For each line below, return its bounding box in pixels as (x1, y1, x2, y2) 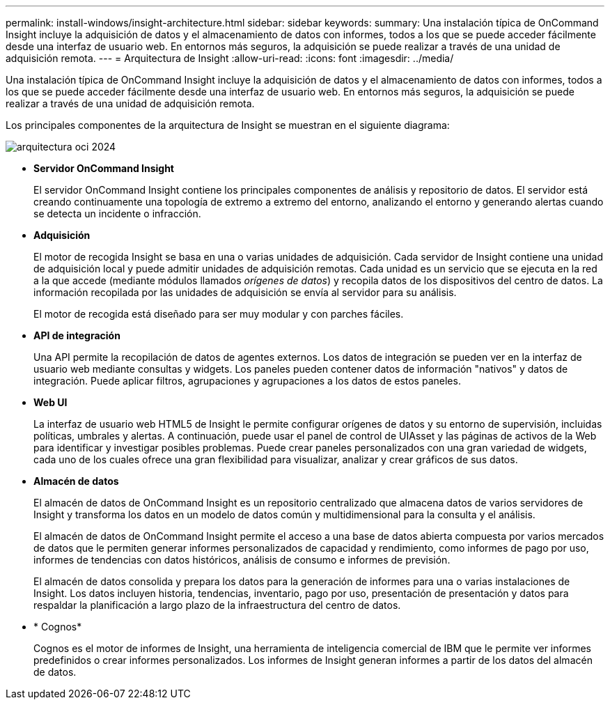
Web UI (33, 396, 68, 408)
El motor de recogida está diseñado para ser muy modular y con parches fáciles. (33, 308, 404, 320)
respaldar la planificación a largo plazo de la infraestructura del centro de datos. (33, 599, 401, 611)
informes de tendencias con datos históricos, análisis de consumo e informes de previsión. (33, 554, 451, 566)
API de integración (33, 330, 120, 341)
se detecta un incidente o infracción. (33, 208, 201, 219)
